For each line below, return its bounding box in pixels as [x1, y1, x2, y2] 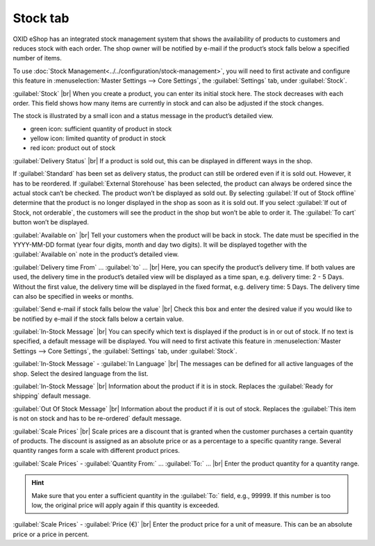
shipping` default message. [12, 392, 91, 400]
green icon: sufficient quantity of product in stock [30, 124, 172, 133]
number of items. [12, 54, 62, 63]
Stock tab [12, 10, 69, 26]
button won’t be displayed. [12, 218, 90, 226]
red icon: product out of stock [30, 144, 116, 152]
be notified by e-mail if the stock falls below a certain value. [12, 315, 184, 323]
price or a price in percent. [12, 530, 90, 538]
